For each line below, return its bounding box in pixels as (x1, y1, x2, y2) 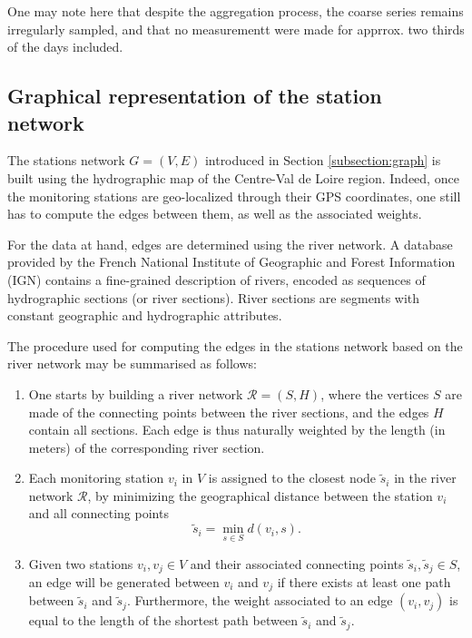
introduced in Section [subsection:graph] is (204, 151, 441, 170)
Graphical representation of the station (7, 82, 382, 110)
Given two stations (28, 554, 133, 573)
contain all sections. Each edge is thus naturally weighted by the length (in (28, 420, 446, 439)
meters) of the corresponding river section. (28, 437, 265, 456)
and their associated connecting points (190, 554, 404, 573)
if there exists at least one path (277, 572, 451, 591)
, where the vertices (320, 384, 429, 403)
